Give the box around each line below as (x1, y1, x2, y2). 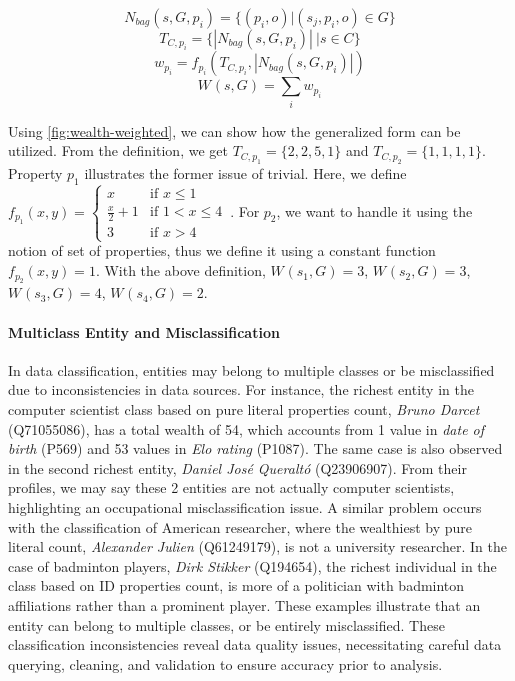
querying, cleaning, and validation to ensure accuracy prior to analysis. (8, 653, 443, 674)
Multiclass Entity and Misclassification (8, 321, 280, 342)
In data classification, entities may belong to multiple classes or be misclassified (8, 359, 495, 380)
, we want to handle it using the (276, 200, 473, 221)
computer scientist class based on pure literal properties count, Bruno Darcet (8, 399, 480, 420)
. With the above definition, (95, 260, 266, 281)
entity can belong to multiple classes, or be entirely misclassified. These (8, 614, 445, 635)
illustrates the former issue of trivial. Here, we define (84, 162, 407, 183)
